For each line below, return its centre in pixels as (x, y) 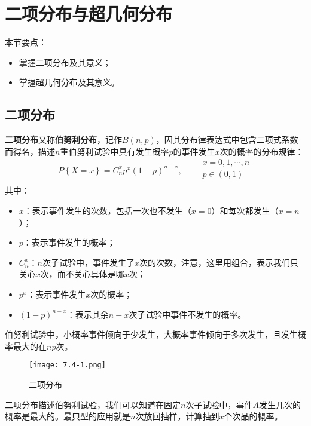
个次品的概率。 (253, 416)
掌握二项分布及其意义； (65, 62)
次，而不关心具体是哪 (82, 274)
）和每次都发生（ (245, 210)
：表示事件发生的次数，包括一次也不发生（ (107, 210)
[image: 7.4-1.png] (67, 365)
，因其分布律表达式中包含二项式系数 (227, 140)
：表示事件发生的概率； (69, 242)
